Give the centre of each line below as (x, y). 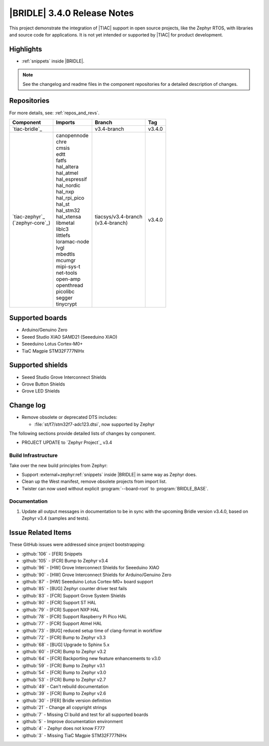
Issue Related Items (40, 533)
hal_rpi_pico (70, 198)
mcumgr (66, 260)
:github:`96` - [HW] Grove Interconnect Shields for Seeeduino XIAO (90, 568)
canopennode (72, 135)
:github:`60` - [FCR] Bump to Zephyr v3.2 (64, 651)
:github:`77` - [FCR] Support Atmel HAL (62, 624)
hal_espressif (71, 179)
